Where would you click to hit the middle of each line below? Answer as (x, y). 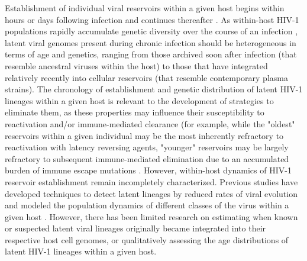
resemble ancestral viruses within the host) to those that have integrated (136, 65)
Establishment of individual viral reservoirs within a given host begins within (145, 8)
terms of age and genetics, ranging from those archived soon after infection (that (151, 54)
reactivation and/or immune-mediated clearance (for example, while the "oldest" (150, 123)
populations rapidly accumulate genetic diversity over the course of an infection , (151, 31)
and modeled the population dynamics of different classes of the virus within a (147, 205)
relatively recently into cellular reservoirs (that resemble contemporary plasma (146, 77)
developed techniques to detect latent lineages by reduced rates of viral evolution (151, 193)
